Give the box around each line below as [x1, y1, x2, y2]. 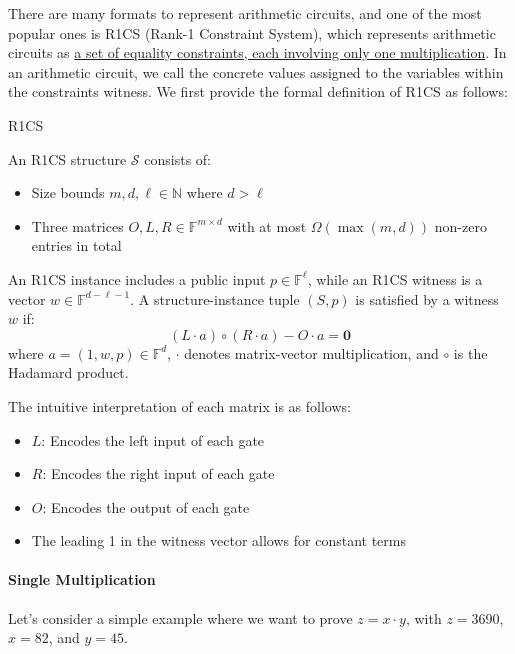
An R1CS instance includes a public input [8, 268, 266, 289]
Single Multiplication [8, 569, 156, 590]
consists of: [144, 148, 211, 169]
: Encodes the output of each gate [42, 496, 250, 517]
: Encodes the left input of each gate [41, 429, 265, 450]
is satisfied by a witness [355, 288, 499, 309]
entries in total [31, 235, 122, 256]
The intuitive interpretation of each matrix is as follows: [8, 395, 351, 416]
